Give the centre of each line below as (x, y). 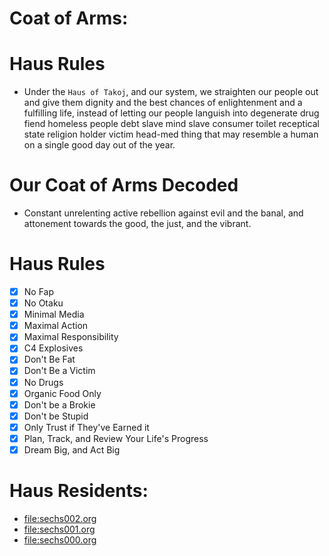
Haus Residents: (79, 491)
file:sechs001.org (59, 529)
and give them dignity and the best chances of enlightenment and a (163, 103)
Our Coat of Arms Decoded (124, 185)
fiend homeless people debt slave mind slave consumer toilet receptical (171, 124)
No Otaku (43, 303)
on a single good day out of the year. (99, 145)
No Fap (39, 291)
